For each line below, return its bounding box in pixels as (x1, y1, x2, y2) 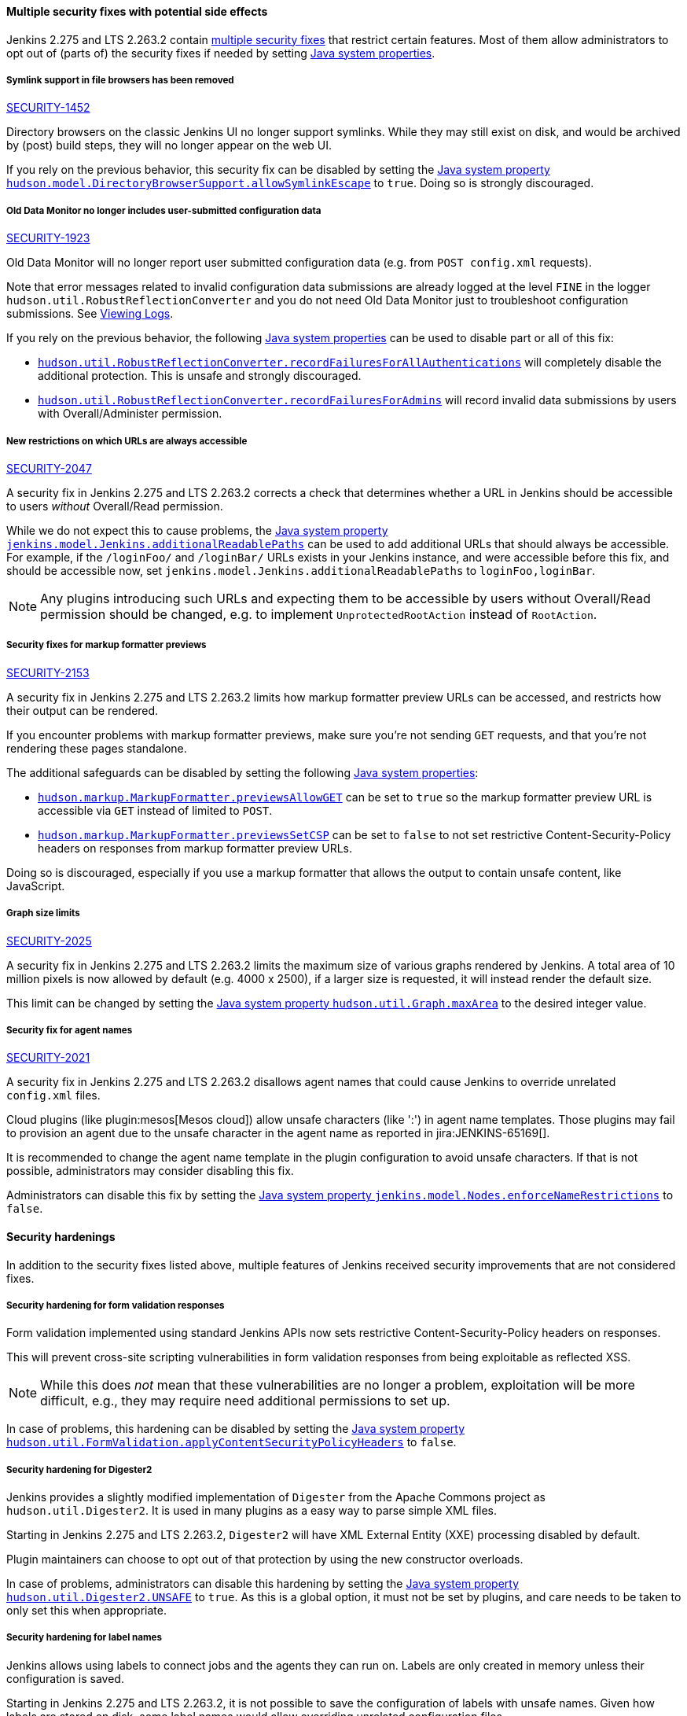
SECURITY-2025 (6, 933, 92, 948)
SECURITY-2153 (6, 665, 90, 679)
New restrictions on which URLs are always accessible (6, 435, 248, 447)
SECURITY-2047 (6, 461, 92, 475)
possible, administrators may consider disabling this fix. (6, 1164, 294, 1178)
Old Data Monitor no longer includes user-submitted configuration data (6, 204, 321, 216)
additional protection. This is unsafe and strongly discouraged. (38, 369, 362, 383)
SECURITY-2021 (6, 1051, 90, 1065)
